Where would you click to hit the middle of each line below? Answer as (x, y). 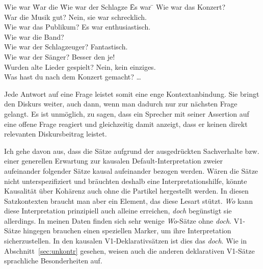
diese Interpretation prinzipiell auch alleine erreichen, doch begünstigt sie (118, 211)
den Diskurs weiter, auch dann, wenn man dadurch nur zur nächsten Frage (121, 104)
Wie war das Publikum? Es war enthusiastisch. (77, 27)
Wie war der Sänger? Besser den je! (60, 56)
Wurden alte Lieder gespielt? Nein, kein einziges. (80, 66)
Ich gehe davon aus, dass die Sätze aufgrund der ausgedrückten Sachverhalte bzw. (132, 151)
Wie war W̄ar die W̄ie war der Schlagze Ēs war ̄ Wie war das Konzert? (115, 7)
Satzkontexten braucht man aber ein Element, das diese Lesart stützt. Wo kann (128, 200)
